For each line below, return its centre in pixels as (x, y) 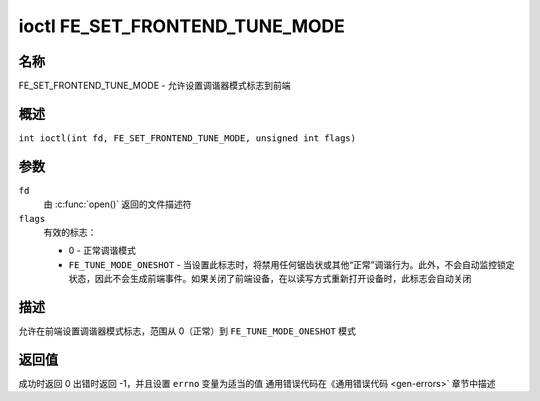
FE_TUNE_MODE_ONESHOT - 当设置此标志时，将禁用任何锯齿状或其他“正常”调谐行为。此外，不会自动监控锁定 (291, 264)
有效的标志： (70, 232)
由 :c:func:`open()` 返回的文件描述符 (117, 204)
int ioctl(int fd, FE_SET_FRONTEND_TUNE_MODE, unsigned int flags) (187, 138)
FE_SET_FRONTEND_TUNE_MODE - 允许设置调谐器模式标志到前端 (154, 86)
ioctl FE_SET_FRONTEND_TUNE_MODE (181, 26)
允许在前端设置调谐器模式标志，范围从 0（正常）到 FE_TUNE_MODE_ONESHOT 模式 (187, 331)
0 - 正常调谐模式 (102, 251)
